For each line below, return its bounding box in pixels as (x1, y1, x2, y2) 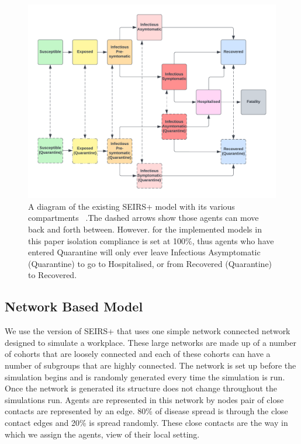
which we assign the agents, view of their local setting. (5, 428, 200, 440)
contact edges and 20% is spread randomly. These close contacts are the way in (5, 416, 288, 428)
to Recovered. (28, 269, 77, 281)
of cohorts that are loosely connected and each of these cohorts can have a (5, 348, 271, 360)
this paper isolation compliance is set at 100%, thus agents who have (28, 234, 274, 247)
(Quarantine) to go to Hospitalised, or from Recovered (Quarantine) (28, 257, 272, 269)
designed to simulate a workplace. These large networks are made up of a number (5, 336, 296, 348)
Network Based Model (5, 297, 143, 315)
